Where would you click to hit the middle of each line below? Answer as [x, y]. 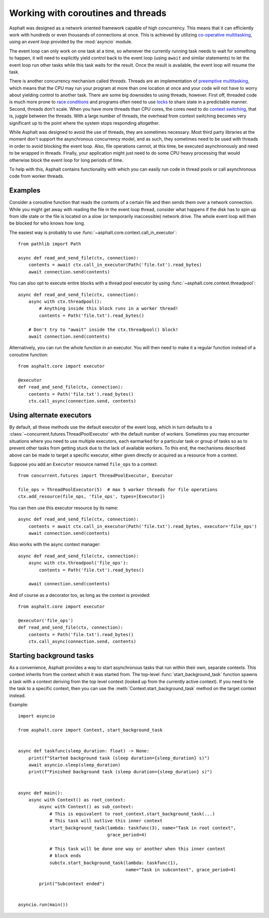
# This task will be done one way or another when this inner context [137, 849]
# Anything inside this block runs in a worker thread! [109, 309]
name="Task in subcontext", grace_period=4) [181, 870]
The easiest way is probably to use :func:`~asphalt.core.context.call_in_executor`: [93, 232]
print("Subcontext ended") [72, 884]
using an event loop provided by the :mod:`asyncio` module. [71, 42]
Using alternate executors [50, 415]
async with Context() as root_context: [77, 800]
